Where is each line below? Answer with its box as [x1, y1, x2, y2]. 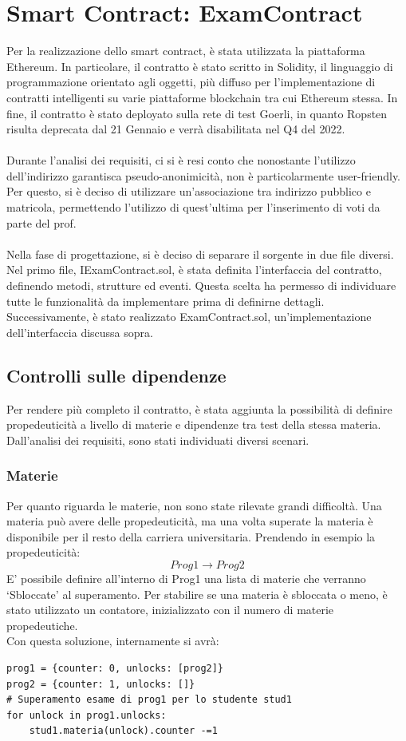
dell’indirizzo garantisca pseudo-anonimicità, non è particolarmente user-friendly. [6, 167, 401, 184]
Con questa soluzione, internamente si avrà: [6, 632, 219, 649]
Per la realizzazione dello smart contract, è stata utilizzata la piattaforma [6, 42, 365, 59]
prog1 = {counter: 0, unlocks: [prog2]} [6, 662, 224, 674]
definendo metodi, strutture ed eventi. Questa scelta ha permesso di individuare [6, 277, 396, 294]
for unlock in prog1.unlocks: [6, 709, 167, 721]
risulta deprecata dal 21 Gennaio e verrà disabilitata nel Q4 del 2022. [6, 121, 345, 137]
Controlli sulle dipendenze [6, 363, 227, 387]
